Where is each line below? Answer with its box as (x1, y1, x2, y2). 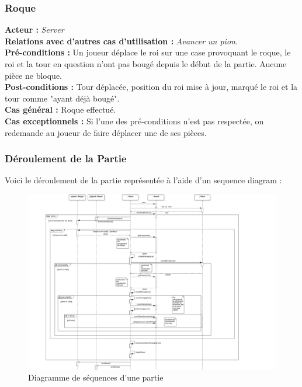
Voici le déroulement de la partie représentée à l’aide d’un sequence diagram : (5, 174, 282, 186)
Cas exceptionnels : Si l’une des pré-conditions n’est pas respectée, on (5, 114, 264, 127)
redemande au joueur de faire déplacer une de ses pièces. (5, 126, 207, 138)
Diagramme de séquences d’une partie (28, 371, 164, 383)
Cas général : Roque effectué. (5, 103, 116, 116)
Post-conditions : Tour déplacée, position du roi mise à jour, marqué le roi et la (5, 81, 298, 93)
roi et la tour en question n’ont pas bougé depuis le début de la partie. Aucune (5, 58, 287, 69)
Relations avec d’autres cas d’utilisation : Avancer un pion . (5, 34, 238, 47)
